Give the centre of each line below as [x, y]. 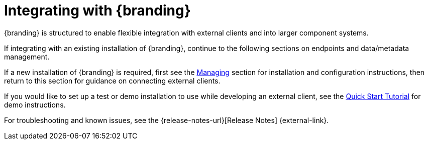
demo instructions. [35, 104]
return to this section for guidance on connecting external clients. [112, 80]
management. [27, 56]
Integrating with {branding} [97, 10]
